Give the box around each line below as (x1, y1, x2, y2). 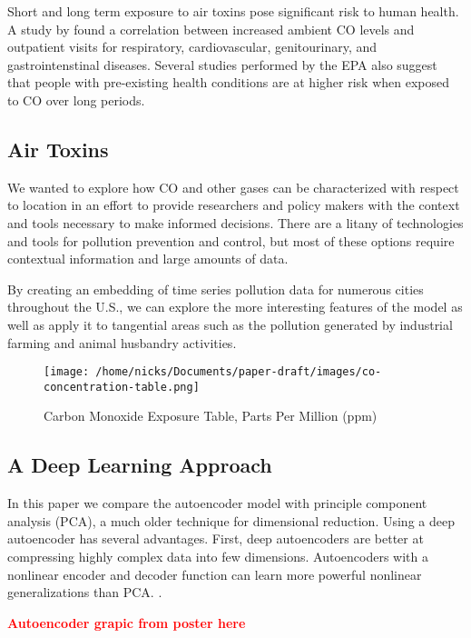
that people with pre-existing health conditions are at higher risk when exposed (7, 73, 449, 92)
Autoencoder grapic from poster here (7, 613, 246, 632)
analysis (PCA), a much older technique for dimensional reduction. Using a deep (7, 511, 455, 530)
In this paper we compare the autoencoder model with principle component (7, 493, 427, 513)
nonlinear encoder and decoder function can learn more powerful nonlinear (7, 564, 422, 583)
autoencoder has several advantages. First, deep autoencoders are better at (7, 529, 424, 548)
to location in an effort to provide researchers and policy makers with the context (7, 195, 460, 214)
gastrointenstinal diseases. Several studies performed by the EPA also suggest (7, 55, 437, 74)
